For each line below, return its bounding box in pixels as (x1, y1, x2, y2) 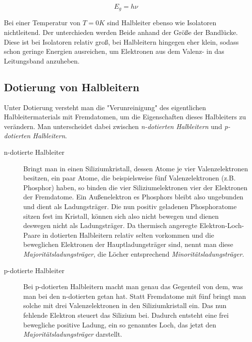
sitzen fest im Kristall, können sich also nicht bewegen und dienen (23, 211, 219, 221)
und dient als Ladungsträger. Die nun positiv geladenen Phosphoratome (23, 201, 237, 211)
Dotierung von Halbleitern (4, 79, 140, 94)
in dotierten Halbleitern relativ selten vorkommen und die (42, 229, 214, 240)
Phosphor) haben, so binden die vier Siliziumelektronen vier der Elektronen (23, 182, 248, 192)
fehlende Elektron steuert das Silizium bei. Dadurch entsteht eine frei (23, 309, 229, 320)
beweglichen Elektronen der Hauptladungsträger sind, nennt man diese (23, 239, 234, 249)
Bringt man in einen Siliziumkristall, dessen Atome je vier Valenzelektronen (23, 163, 248, 173)
